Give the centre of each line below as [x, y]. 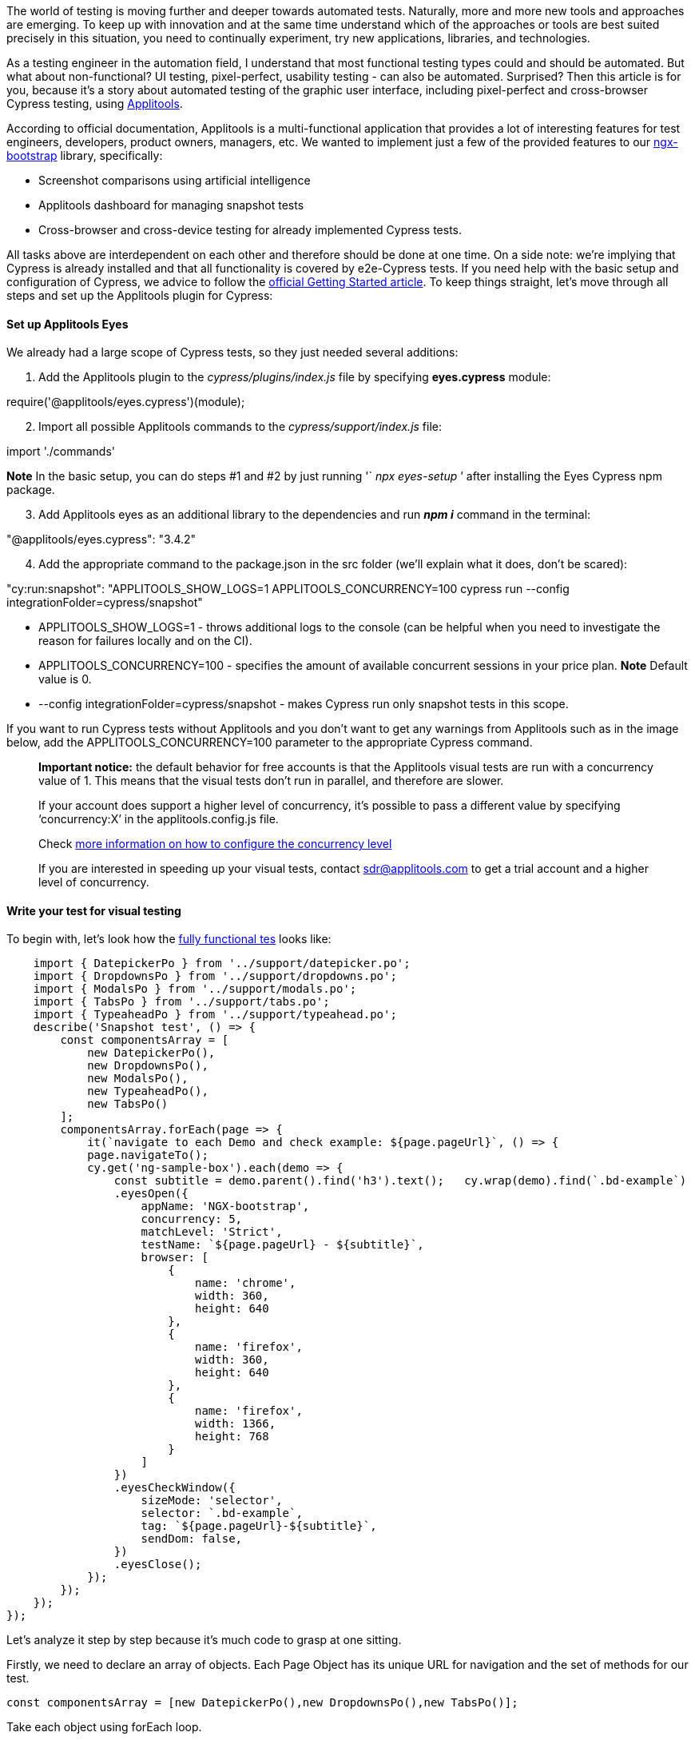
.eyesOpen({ [151, 1194]
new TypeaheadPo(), [148, 1091]
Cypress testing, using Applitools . [95, 104]
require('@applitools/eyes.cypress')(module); [126, 402]
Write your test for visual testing [94, 910]
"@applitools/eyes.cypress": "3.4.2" [101, 540]
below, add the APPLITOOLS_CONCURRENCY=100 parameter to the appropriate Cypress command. [270, 743]
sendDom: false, [192, 1539]
